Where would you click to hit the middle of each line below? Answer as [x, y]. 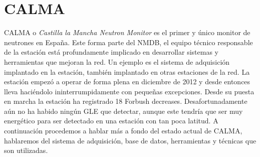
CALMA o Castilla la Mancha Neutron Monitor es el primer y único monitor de [127, 32]
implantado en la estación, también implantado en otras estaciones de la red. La [127, 71]
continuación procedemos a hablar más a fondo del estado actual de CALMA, [123, 131]
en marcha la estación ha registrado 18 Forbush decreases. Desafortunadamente [126, 101]
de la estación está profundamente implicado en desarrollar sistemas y [111, 52]
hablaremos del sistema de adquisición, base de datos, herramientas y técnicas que [130, 140]
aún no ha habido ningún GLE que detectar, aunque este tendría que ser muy [123, 111]
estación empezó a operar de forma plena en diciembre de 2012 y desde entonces [127, 82]
